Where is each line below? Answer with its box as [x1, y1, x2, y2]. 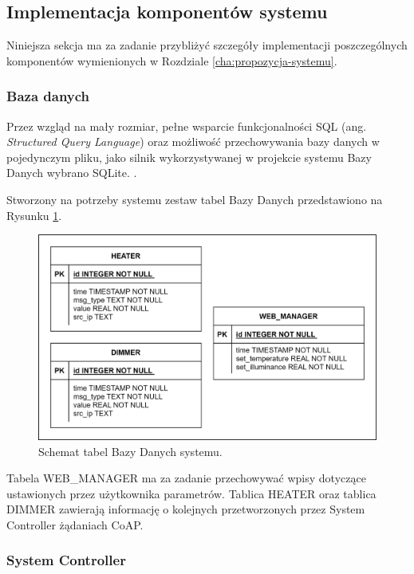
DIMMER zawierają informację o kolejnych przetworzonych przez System [6, 501, 365, 517]
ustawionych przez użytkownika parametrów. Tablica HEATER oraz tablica [6, 485, 377, 501]
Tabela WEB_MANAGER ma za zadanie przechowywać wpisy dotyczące [6, 470, 366, 486]
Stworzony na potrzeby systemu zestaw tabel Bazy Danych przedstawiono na [6, 191, 383, 207]
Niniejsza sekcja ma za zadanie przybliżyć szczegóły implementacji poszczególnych [6, 37, 408, 53]
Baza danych [6, 86, 90, 106]
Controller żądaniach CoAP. [6, 516, 144, 533]
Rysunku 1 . [6, 206, 62, 223]
